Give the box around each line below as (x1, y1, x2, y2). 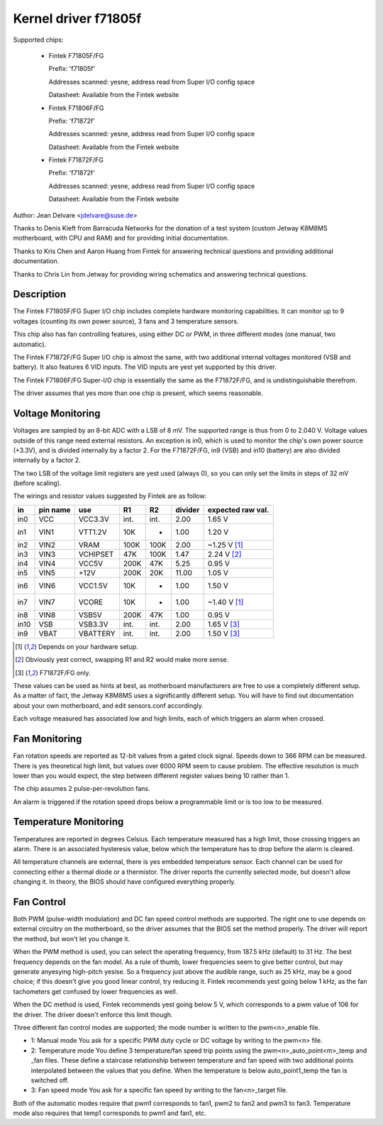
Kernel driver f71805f (13, 11, 142, 26)
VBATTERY (78, 628, 116, 638)
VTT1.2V (78, 527, 108, 537)
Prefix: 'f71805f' (48, 65, 96, 73)
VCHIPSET (78, 549, 114, 559)
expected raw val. (207, 504, 270, 514)
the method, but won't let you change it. (13, 934, 131, 943)
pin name (38, 504, 71, 514)
